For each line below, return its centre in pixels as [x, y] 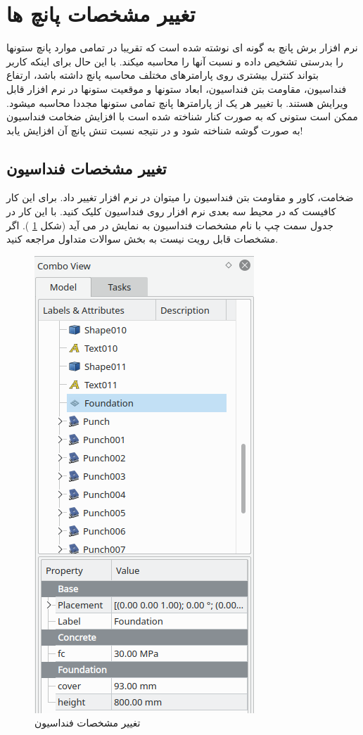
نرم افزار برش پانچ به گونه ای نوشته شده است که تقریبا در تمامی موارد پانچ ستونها [182, 47]
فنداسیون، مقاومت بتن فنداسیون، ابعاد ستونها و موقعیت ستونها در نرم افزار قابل [177, 88]
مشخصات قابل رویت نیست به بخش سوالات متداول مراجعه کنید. [142, 239]
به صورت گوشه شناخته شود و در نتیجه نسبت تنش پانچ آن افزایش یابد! [155, 130]
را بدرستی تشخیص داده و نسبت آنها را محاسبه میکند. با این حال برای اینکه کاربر [175, 61]
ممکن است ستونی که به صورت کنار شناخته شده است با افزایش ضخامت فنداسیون [182, 116]
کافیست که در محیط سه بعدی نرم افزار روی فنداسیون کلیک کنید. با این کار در [171, 211]
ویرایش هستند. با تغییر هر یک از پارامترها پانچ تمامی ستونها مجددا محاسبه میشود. [177, 102]
